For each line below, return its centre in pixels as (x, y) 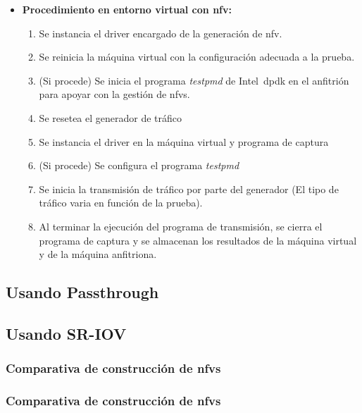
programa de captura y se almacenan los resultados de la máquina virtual (198, 240)
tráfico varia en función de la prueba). (121, 203)
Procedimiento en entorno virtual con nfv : (127, 9)
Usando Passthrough (82, 292)
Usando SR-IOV (66, 333)
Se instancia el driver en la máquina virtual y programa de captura (184, 141)
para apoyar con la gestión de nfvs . (114, 94)
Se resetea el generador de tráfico (111, 117)
